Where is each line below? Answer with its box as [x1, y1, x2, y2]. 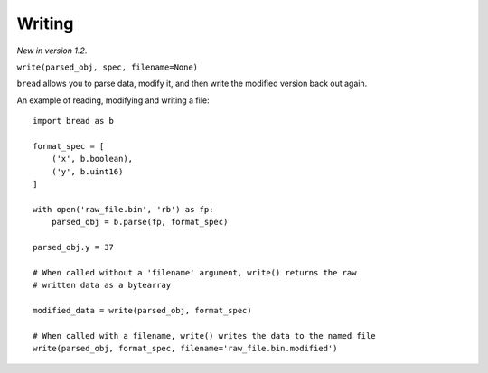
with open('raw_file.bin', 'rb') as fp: [33, 204, 214, 214]
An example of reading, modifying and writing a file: [16, 95, 210, 106]
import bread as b [33, 116, 115, 126]
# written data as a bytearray [33, 280, 172, 291]
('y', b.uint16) [51, 166, 124, 176]
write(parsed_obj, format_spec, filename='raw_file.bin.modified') [33, 343, 338, 354]
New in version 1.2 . [16, 45, 88, 56]
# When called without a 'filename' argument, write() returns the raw [33, 267, 357, 277]
